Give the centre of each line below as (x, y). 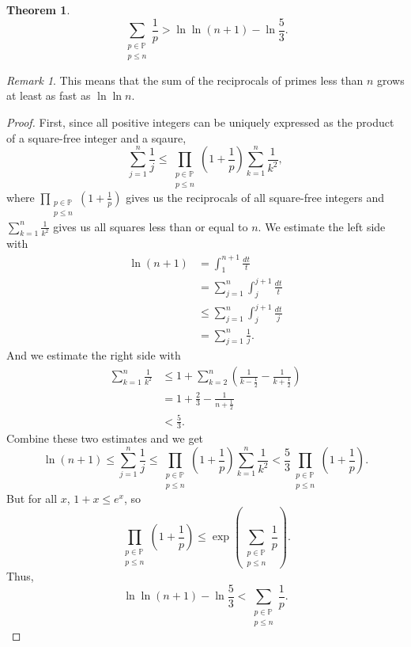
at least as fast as (49, 95)
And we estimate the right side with (94, 355)
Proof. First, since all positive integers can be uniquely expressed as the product (200, 122)
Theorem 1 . (38, 10)
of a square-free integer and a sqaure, (96, 137)
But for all (32, 498)
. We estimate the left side (322, 226)
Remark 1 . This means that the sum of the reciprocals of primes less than (185, 80)
